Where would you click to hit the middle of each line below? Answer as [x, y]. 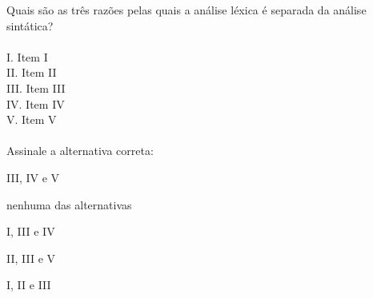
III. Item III [36, 87]
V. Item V [32, 119]
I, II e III [29, 285]
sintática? [30, 25]
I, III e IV [31, 231]
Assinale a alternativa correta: [80, 151]
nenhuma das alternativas [69, 204]
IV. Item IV [36, 103]
